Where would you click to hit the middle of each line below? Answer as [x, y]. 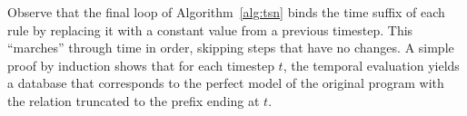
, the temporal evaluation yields [371, 65]
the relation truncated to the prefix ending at [134, 100]
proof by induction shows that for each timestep [141, 65]
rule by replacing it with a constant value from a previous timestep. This [210, 29]
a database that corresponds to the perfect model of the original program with [226, 83]
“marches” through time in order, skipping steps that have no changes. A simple [231, 48]
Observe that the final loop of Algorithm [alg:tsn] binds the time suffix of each [226, 12]
